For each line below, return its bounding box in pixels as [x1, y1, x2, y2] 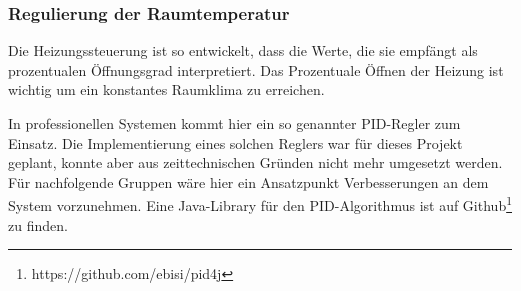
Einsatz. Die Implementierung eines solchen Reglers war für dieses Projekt [8, 132, 463, 153]
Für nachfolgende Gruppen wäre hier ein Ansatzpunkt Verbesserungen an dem [8, 171, 489, 192]
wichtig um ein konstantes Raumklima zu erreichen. [8, 79, 325, 100]
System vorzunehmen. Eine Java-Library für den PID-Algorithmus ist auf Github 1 [8, 192, 513, 216]
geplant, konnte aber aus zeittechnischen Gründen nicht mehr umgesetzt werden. [8, 152, 503, 173]
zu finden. [8, 214, 68, 235]
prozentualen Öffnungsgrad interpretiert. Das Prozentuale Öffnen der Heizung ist [8, 59, 504, 80]
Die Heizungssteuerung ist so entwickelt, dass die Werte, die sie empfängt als [8, 40, 478, 61]
